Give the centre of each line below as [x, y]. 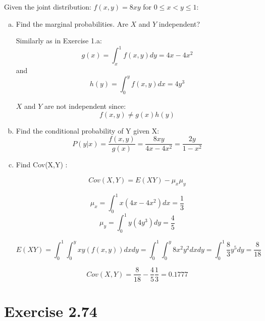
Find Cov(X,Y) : [42, 165]
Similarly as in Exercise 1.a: [59, 41]
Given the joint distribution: [48, 7]
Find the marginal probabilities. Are [72, 23]
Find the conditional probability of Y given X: [88, 130]
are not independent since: [85, 106]
